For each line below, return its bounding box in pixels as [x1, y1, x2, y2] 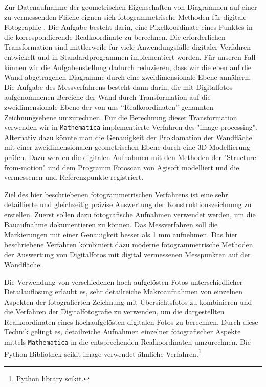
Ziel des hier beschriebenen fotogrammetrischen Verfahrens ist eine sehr [4, 189, 228, 199]
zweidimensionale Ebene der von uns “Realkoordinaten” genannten [4, 101, 213, 112]
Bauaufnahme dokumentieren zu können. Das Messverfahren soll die [4, 219, 218, 230]
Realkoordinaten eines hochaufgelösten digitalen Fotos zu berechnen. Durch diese [4, 316, 258, 327]
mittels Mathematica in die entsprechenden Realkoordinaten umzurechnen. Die [4, 336, 251, 347]
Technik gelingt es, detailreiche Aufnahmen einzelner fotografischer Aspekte [4, 326, 241, 337]
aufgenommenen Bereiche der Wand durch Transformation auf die [4, 92, 211, 102]
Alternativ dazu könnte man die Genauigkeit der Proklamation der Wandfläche [4, 131, 252, 142]
